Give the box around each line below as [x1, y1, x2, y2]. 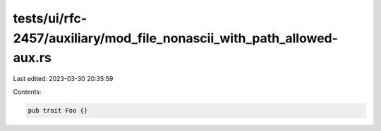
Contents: [13, 87, 42, 96]
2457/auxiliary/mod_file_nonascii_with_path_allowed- [13, 30, 339, 46]
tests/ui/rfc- [13, 11, 87, 26]
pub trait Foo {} [28, 106, 88, 114]
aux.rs [13, 50, 52, 66]
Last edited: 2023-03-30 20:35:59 [13, 75, 114, 83]
